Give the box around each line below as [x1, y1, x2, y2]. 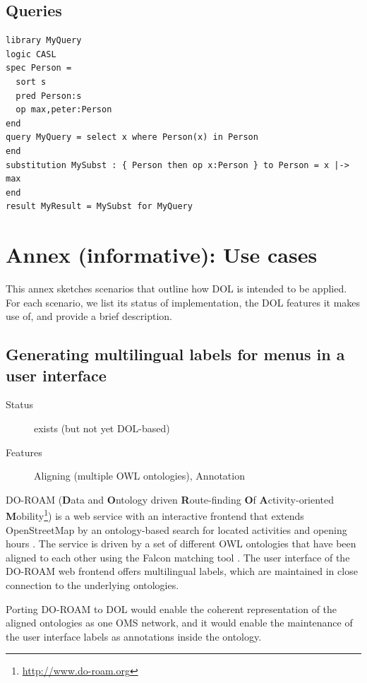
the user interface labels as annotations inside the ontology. [6, 629, 262, 643]
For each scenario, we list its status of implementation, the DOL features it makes [6, 295, 361, 309]
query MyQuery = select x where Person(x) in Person [6, 132, 258, 143]
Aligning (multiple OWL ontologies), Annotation [34, 468, 245, 483]
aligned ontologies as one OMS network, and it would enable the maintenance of [6, 615, 353, 630]
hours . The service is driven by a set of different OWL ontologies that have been [6, 536, 356, 551]
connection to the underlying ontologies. [6, 578, 179, 593]
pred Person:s [16, 90, 82, 101]
